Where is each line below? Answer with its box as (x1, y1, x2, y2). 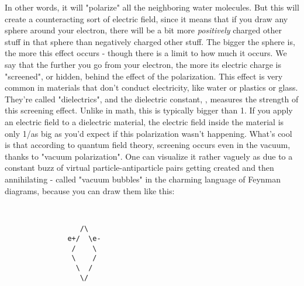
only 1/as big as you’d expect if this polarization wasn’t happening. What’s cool (5, 127, 292, 139)
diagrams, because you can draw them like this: (5, 184, 175, 197)
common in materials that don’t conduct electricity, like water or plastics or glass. (5, 81, 298, 94)
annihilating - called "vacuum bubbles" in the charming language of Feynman (5, 173, 281, 185)
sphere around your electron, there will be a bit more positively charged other (5, 24, 282, 36)
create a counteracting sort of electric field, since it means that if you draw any (5, 12, 288, 25)
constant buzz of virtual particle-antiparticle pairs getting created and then (5, 161, 274, 174)
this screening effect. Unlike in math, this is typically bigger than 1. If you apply (5, 104, 293, 116)
